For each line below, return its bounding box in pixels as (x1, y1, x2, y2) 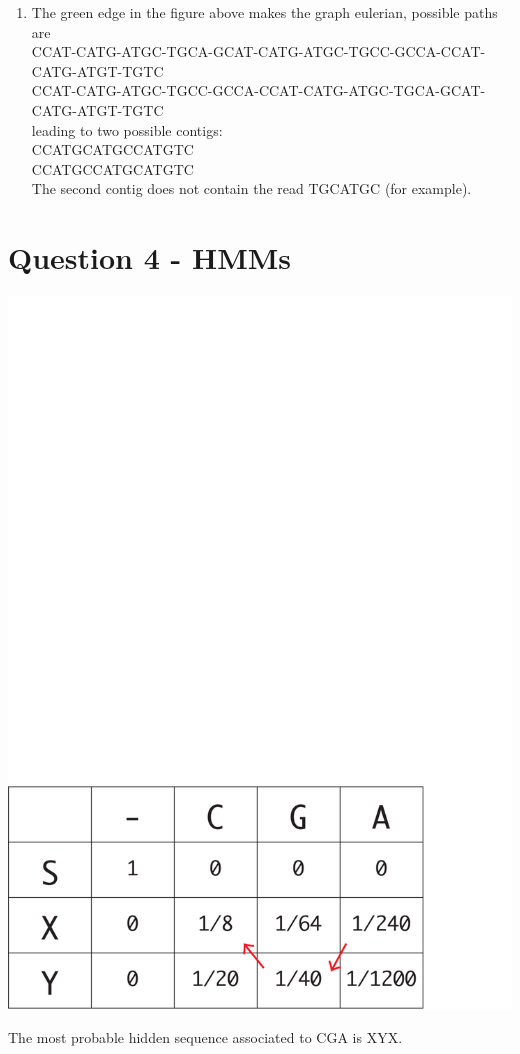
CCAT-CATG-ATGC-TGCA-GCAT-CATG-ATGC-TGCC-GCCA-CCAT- (31, 41, 486, 62)
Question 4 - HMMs (8, 237, 292, 278)
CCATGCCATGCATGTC (31, 158, 194, 179)
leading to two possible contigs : (31, 119, 223, 140)
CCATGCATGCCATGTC (31, 139, 194, 160)
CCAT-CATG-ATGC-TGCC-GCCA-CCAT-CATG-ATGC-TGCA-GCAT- (31, 80, 486, 101)
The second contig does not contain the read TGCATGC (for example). (31, 178, 472, 199)
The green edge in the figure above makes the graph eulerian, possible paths (31, 2, 498, 22)
